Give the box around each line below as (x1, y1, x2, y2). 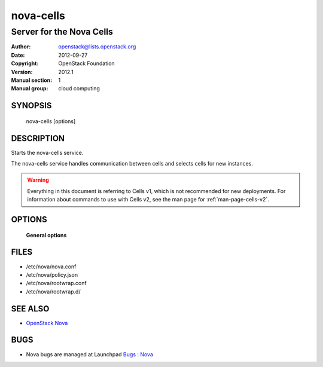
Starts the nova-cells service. (11, 149, 84, 156)
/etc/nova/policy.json (26, 271, 78, 278)
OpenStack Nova (26, 319, 68, 326)
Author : (11, 43, 31, 50)
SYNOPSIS (11, 100, 52, 111)
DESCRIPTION (11, 133, 65, 143)
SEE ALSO (11, 304, 50, 314)
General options (26, 231, 67, 238)
